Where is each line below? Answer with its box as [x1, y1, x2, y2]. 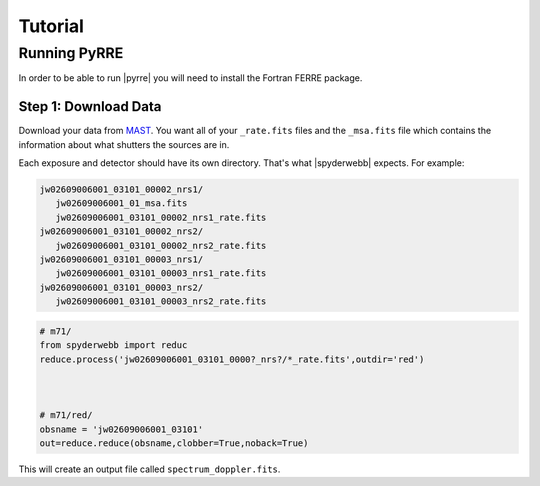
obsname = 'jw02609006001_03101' [39, 423, 204, 435]
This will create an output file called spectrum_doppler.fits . [18, 463, 281, 475]
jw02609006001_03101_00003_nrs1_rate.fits [55, 268, 267, 279]
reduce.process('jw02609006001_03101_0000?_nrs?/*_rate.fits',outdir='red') [39, 353, 425, 365]
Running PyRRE [18, 44, 124, 62]
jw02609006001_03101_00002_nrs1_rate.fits [55, 211, 267, 223]
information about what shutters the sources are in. [18, 138, 230, 150]
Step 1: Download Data [18, 98, 162, 115]
